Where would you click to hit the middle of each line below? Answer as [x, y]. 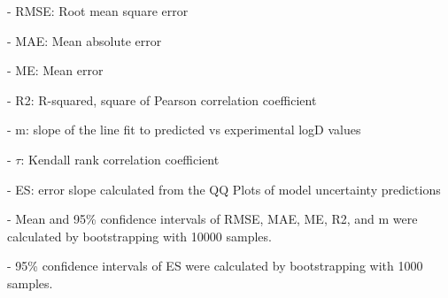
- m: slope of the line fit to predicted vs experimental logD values [184, 130]
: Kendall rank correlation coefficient [120, 159]
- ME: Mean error [55, 70]
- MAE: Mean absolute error [85, 40]
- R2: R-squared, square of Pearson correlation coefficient [162, 99]
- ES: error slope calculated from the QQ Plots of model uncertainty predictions [224, 189]
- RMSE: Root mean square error [98, 11]
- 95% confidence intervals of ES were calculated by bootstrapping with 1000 [215, 266]
